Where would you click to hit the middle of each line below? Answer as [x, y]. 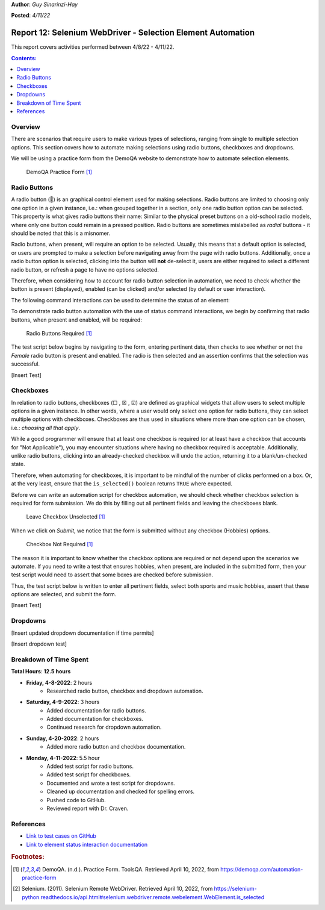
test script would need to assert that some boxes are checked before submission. [112, 575]
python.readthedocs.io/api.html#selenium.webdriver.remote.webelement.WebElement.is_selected [143, 897]
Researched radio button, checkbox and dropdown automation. [125, 691]
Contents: [24, 58]
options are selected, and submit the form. [64, 594]
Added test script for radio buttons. [90, 766]
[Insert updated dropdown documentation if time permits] [82, 633]
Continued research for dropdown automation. [104, 727]
